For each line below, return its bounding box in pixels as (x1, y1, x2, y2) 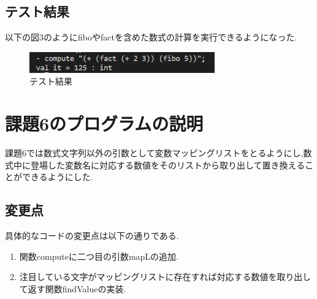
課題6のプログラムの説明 (5, 111, 204, 136)
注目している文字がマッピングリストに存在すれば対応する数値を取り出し (19, 270, 311, 283)
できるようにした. (21, 170, 93, 183)
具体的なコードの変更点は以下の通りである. (5, 229, 179, 242)
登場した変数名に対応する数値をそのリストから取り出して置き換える (30, 158, 305, 171)
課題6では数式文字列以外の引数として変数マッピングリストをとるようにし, (5, 146, 304, 159)
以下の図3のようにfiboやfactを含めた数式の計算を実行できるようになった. (5, 31, 297, 44)
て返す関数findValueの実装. (19, 282, 126, 295)
